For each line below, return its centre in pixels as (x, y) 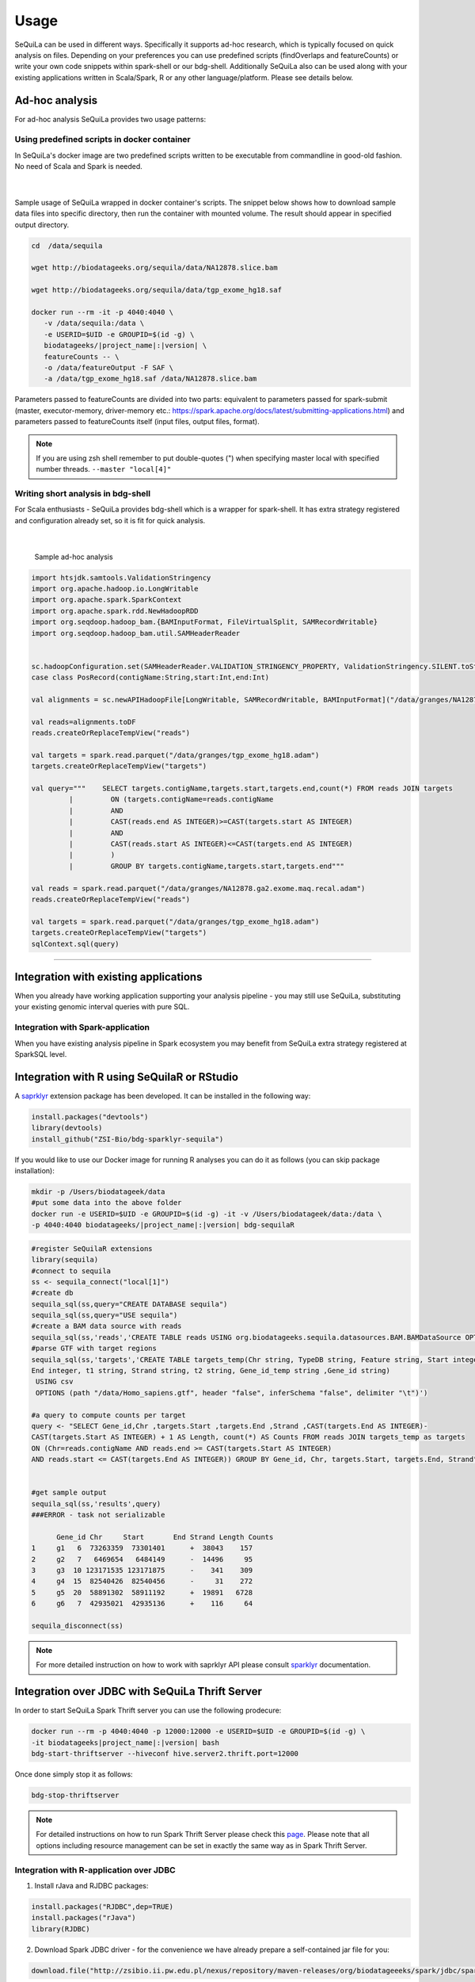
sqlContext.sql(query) (75, 944)
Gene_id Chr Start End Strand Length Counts (165, 1537)
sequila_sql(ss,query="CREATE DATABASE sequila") (129, 1304)
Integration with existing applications (108, 976)
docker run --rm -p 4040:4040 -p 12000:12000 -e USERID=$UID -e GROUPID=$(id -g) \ (198, 1731)
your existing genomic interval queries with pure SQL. (102, 1007)
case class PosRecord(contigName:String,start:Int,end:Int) (150, 677)
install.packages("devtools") (90, 1117)
